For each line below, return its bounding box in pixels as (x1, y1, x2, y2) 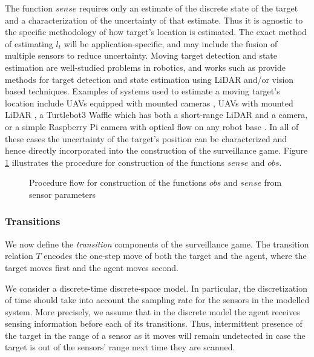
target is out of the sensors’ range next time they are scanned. (5, 341, 235, 353)
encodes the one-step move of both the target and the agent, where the (44, 249, 307, 262)
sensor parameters (29, 188, 96, 200)
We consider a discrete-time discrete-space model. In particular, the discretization (5, 281, 307, 294)
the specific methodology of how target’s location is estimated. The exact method (5, 25, 307, 38)
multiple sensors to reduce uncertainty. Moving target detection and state (5, 49, 278, 62)
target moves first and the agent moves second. (5, 261, 178, 273)
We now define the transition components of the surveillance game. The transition (5, 237, 309, 250)
